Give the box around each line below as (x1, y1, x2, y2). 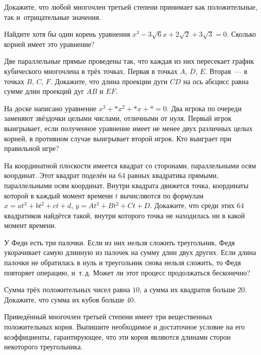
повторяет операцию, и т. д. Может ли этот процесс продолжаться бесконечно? (4, 267, 250, 277)
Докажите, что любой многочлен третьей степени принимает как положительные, (4, 2, 257, 12)
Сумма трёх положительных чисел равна (4, 284, 130, 295)
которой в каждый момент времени (4, 190, 113, 200)
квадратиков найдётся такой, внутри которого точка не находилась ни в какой (4, 210, 245, 220)
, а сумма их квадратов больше (139, 284, 236, 295)
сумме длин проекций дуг (4, 86, 84, 96)
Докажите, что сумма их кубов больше (4, 294, 124, 305)
